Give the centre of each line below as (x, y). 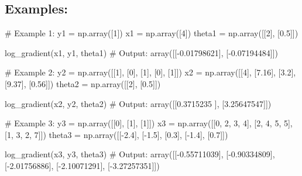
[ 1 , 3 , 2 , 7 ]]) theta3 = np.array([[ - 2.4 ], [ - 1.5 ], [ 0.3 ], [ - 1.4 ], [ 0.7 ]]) (116, 134)
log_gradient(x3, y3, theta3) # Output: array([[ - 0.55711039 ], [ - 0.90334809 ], (140, 154)
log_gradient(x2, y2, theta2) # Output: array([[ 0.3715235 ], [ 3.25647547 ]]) (138, 103)
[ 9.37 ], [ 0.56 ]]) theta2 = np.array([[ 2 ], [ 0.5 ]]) (83, 83)
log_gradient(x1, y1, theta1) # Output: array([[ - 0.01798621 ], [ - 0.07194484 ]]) (141, 52)
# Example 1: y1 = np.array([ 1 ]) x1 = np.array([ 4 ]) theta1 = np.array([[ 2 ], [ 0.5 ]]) (152, 33)
